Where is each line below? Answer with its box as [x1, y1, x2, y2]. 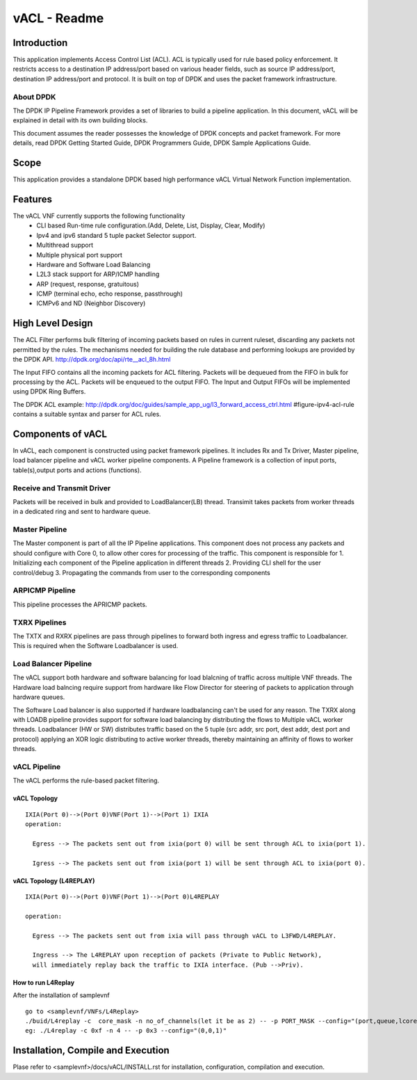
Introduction [13, 37, 68, 49]
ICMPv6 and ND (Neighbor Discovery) [36, 299, 146, 307]
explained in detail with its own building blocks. [13, 116, 148, 124]
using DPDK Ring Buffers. [13, 387, 86, 396]
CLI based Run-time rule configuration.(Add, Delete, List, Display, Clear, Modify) [36, 221, 265, 229]
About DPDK [13, 92, 56, 102]
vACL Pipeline [13, 761, 61, 771]
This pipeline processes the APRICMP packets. [13, 600, 147, 608]
